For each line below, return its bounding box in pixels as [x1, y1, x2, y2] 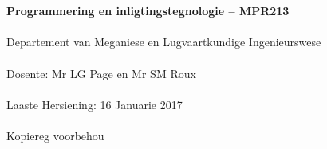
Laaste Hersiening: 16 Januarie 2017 [6, 96, 183, 112]
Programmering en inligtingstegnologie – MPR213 [6, 2, 290, 19]
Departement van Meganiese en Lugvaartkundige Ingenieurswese [6, 33, 321, 50]
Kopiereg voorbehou [6, 127, 104, 143]
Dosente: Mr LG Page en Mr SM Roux [6, 65, 196, 81]
